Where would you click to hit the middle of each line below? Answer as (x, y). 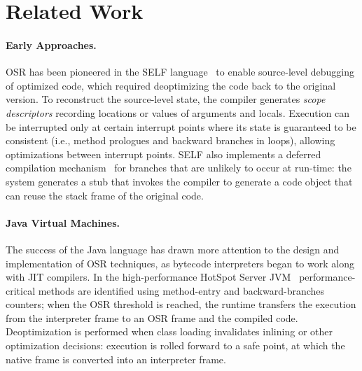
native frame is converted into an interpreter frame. (116, 359)
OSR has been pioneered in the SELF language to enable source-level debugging (180, 72)
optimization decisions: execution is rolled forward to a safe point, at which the (175, 345)
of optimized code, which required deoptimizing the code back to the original (171, 85)
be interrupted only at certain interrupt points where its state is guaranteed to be (181, 126)
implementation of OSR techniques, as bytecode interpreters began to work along (180, 263)
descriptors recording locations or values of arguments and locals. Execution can (178, 112)
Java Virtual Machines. (63, 222)
